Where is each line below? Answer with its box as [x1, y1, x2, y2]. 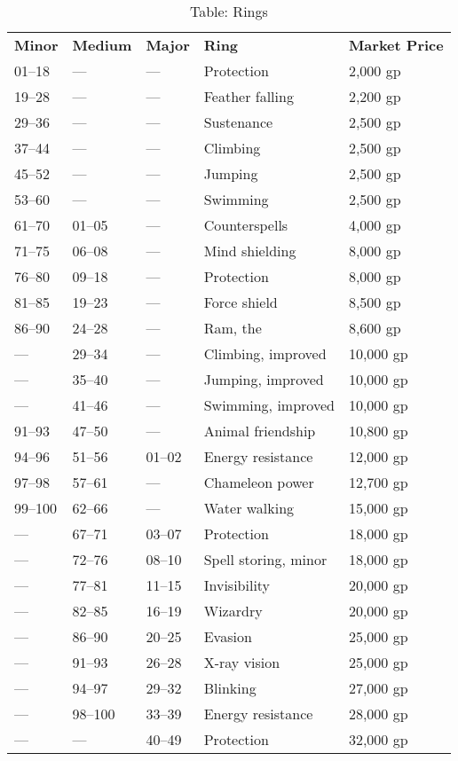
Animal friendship [203, 420, 316, 441]
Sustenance [203, 112, 273, 132]
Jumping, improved [203, 369, 324, 389]
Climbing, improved [203, 343, 327, 364]
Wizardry [203, 600, 263, 621]
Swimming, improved [203, 395, 335, 415]
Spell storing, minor [203, 549, 328, 569]
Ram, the [203, 318, 262, 338]
